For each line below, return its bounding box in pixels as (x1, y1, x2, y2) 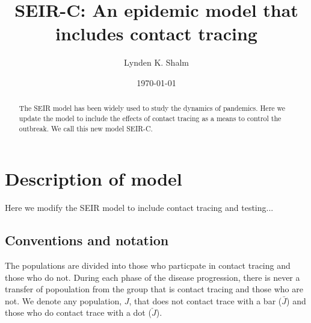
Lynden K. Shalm (124, 56, 189, 69)
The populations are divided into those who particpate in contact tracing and (5, 259, 291, 271)
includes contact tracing (55, 21, 257, 46)
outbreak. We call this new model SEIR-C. (19, 123, 153, 133)
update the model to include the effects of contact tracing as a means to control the (19, 113, 282, 123)
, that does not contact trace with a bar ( (129, 294, 282, 307)
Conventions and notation (5, 231, 169, 249)
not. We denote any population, (5, 294, 122, 307)
